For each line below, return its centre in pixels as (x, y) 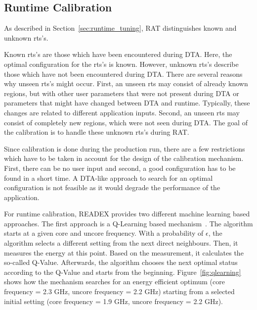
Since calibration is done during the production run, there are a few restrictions (125, 148)
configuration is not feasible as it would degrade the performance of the (112, 187)
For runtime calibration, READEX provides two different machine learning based (127, 214)
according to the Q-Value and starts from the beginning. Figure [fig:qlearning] (123, 272)
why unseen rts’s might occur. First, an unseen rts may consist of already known (126, 83)
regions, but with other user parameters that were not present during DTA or (122, 93)
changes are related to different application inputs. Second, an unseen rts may (122, 112)
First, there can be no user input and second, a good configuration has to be (120, 168)
